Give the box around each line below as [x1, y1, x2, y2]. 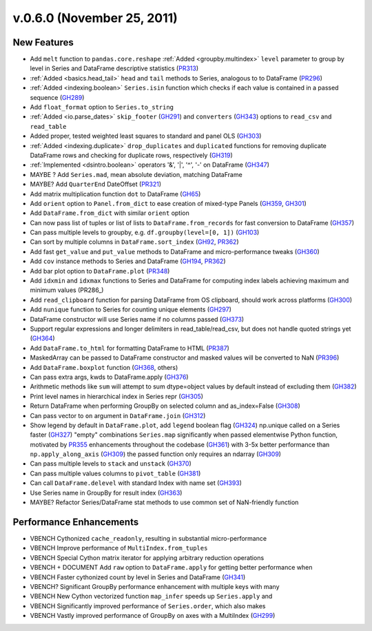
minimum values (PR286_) [30, 286, 104, 294]
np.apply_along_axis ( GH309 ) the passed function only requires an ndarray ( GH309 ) [30, 450, 282, 458]
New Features [12, 37, 74, 48]
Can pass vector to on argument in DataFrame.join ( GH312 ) [30, 411, 206, 420]
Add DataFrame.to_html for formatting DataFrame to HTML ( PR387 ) [30, 344, 230, 352]
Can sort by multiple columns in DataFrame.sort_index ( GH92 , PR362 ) [30, 238, 239, 246]
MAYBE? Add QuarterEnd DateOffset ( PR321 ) [30, 180, 162, 189]
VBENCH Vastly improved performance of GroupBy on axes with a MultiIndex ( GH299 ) [30, 612, 276, 620]
